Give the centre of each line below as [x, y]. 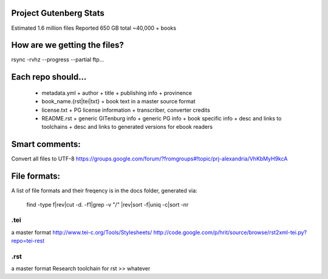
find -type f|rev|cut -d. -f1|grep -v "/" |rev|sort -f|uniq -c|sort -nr [108, 204]
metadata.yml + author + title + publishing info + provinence [117, 93]
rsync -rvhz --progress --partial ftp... [58, 60]
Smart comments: [46, 144]
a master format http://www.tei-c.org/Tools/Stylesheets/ [82, 232]
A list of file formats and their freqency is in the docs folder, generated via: [104, 191]
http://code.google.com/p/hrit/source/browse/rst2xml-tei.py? [230, 232]
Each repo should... [49, 77]
